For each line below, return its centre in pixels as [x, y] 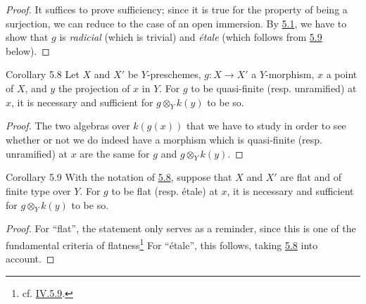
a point [342, 74]
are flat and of [311, 177]
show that [27, 37]
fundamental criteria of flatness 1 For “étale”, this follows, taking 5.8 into [162, 243]
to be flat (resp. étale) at [165, 190]
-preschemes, [174, 74]
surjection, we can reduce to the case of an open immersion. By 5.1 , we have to [176, 23]
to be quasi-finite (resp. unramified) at [274, 88]
